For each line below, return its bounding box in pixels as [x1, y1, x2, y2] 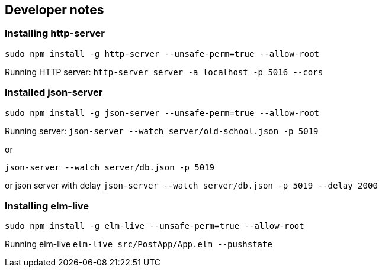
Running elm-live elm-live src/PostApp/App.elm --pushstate [5, 239, 272, 250]
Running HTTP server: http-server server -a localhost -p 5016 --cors [5, 66, 323, 77]
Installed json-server [5, 86, 103, 99]
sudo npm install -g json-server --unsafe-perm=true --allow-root [5, 108, 320, 118]
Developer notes [5, 2, 104, 17]
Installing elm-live [5, 199, 89, 212]
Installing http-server [5, 27, 105, 40]
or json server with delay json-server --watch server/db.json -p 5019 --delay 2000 [5, 180, 378, 190]
